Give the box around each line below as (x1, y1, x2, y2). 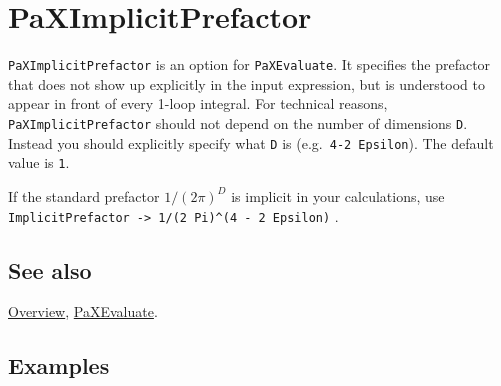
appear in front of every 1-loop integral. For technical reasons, (8, 93, 388, 114)
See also (8, 254, 92, 285)
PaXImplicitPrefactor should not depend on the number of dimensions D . (8, 112, 468, 133)
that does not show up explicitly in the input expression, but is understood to (8, 73, 485, 94)
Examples (8, 350, 110, 381)
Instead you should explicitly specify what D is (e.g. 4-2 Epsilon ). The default (8, 132, 494, 153)
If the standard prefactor (8, 185, 160, 206)
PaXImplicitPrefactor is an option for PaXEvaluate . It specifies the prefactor (8, 54, 491, 75)
